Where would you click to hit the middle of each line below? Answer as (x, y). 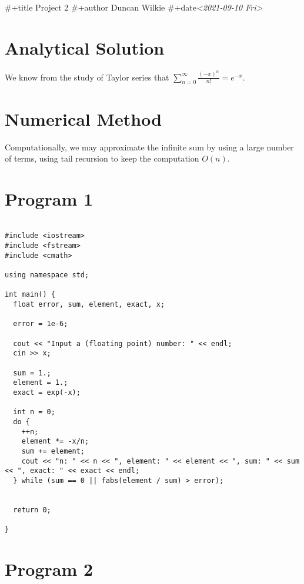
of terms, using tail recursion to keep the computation (102, 158)
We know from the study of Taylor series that (87, 77)
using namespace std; (47, 275)
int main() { (30, 295)
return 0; (32, 510)
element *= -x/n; (55, 442)
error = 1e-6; (41, 324)
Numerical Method (83, 118)
